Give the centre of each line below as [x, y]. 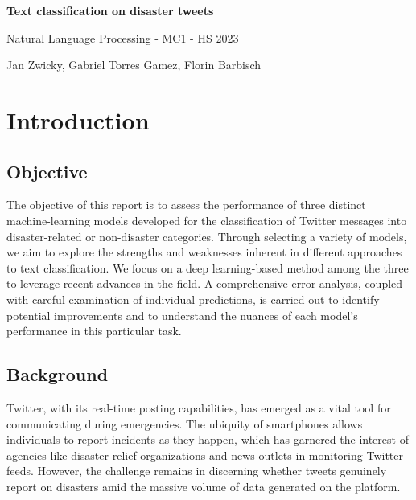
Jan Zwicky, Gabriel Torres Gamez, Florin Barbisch [134, 65]
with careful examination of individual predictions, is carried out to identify [193, 299]
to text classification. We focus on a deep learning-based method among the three [208, 267]
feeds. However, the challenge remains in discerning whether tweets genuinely [197, 471]
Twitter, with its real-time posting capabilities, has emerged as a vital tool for [199, 407]
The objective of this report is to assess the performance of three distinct [186, 205]
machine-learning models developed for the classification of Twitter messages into [207, 220]
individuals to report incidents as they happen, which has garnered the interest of [208, 439]
